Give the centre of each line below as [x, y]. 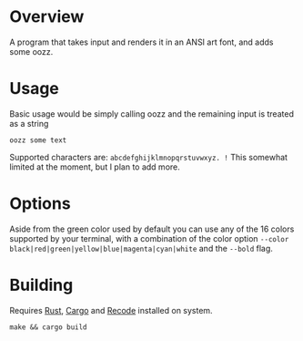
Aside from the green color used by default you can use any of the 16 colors [152, 229]
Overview [47, 17]
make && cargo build [49, 327]
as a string [29, 123]
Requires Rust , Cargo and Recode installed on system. [111, 310]
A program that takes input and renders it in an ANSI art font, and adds [141, 42]
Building [41, 285]
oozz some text [38, 140]
